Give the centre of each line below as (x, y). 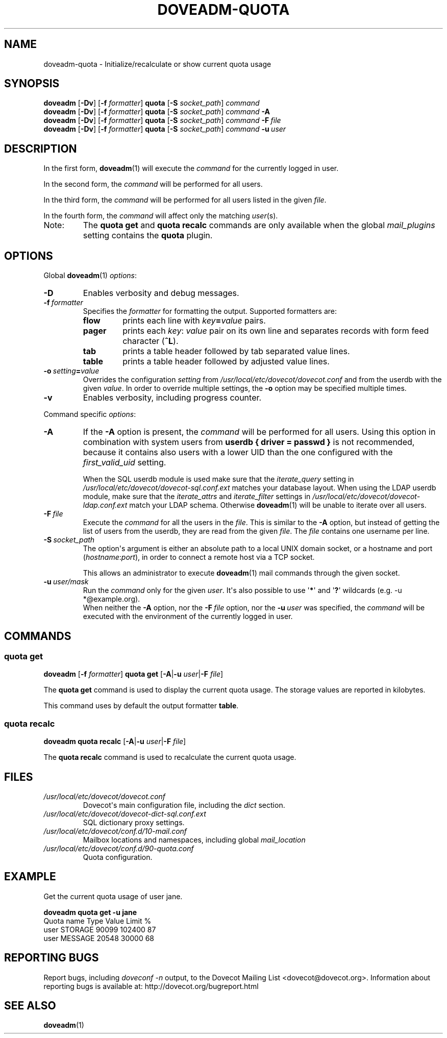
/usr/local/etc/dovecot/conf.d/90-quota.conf (119, 848)
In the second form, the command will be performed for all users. (153, 184)
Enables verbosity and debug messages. (161, 293)
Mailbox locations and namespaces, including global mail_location (194, 839)
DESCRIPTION (41, 149)
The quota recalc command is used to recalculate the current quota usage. (170, 757)
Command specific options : (90, 414)
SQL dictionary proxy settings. (134, 822)
